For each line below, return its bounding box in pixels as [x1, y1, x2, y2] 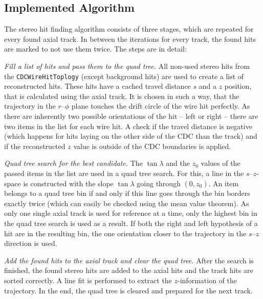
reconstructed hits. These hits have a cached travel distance [4, 81, 191, 91]
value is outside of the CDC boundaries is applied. [73, 140, 231, 151]
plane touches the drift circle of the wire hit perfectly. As [71, 101, 250, 111]
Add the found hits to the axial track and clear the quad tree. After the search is [4, 255, 254, 265]
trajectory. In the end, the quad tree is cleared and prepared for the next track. [4, 285, 253, 295]
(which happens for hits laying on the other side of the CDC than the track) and [4, 131, 257, 141]
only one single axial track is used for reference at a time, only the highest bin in [4, 208, 257, 218]
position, [224, 81, 252, 91]
